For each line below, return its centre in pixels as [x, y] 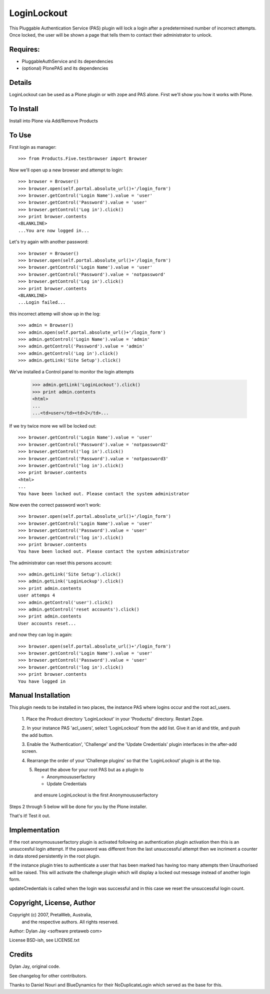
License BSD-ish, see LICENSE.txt [44, 940]
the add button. [37, 735]
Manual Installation [40, 695]
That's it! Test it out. [30, 816]
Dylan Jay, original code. [35, 966]
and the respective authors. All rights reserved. [70, 922]
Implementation [34, 830]
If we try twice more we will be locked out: [53, 426]
